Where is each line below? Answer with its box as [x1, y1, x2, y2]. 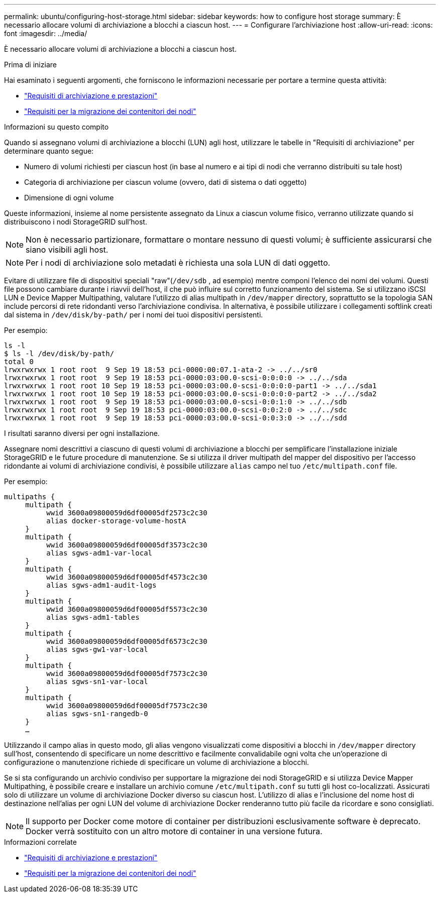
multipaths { [4, 493, 55, 501]
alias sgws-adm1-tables [46, 613, 140, 621]
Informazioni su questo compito [4, 123, 109, 131]
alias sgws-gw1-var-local [46, 645, 148, 653]
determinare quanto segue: [4, 147, 94, 155]
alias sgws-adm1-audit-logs [46, 581, 157, 589]
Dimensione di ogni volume [24, 193, 114, 202]
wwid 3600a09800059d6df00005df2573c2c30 [46, 509, 207, 517]
